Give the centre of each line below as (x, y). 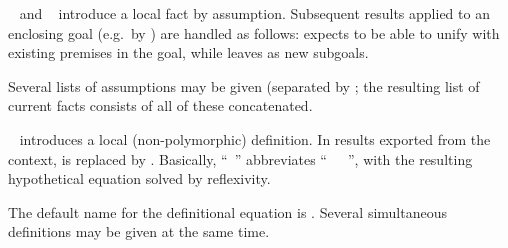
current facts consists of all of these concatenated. (160, 105)
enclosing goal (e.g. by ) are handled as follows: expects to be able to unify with (254, 32)
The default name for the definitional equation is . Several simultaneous (227, 211)
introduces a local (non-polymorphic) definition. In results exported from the (255, 138)
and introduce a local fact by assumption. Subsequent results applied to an (254, 13)
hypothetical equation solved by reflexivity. (139, 178)
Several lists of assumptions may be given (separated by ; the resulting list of (244, 85)
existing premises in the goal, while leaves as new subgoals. (188, 52)
